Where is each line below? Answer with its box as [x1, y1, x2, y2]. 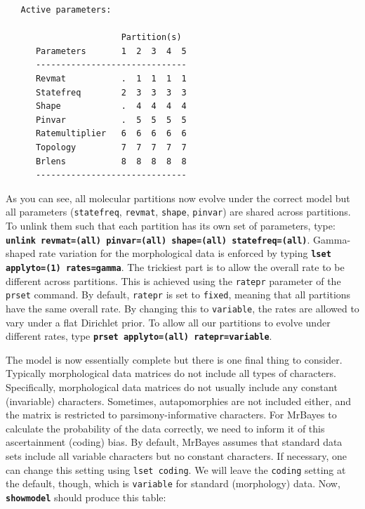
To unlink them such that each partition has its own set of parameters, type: [6, 218, 336, 232]
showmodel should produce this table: [6, 489, 166, 504]
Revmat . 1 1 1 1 [35, 73, 187, 84]
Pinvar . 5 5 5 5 [35, 114, 187, 125]
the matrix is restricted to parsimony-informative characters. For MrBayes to [6, 407, 337, 422]
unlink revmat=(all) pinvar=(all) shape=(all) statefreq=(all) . [6, 232, 310, 246]
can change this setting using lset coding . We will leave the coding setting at [6, 462, 346, 477]
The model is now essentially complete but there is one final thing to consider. [6, 352, 343, 366]
